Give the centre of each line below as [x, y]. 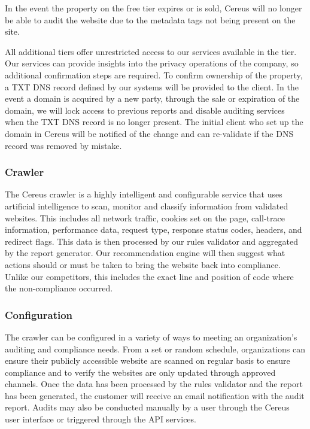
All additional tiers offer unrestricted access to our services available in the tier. [151, 51]
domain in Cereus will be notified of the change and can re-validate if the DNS [149, 133]
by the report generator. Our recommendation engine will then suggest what [145, 253]
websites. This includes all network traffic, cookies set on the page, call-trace [145, 217]
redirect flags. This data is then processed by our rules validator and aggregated [151, 241]
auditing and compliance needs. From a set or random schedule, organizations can [155, 349]
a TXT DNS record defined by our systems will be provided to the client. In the [152, 86]
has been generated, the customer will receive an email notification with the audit [155, 395]
